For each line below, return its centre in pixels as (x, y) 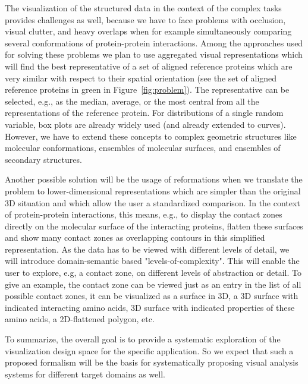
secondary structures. (43, 159)
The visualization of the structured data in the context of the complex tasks (143, 8)
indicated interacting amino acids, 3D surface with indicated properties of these (150, 307)
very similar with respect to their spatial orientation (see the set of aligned (141, 78)
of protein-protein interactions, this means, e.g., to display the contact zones (144, 214)
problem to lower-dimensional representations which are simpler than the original (153, 191)
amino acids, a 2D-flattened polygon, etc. (80, 319)
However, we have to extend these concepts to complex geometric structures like (151, 136)
